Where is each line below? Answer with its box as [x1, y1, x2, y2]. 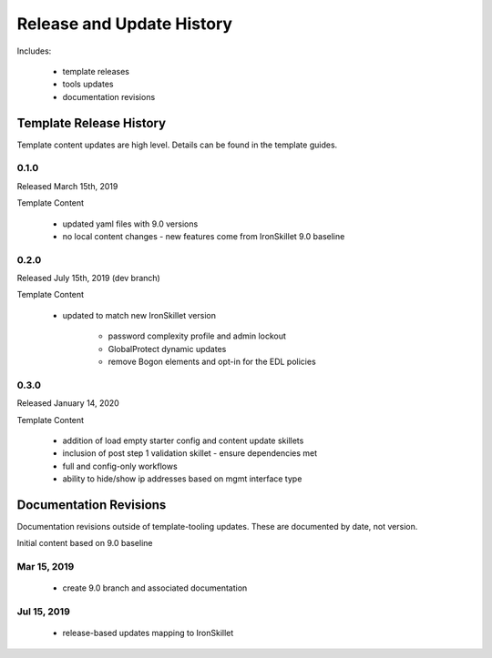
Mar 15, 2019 [16, 561, 75, 573]
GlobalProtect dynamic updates [108, 343, 227, 354]
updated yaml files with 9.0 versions [62, 218, 199, 229]
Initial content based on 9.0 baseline [16, 538, 153, 549]
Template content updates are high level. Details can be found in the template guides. [16, 139, 338, 150]
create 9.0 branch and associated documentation [62, 582, 248, 593]
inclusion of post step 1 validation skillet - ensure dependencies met [62, 448, 318, 459]
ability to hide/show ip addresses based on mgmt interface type [62, 473, 302, 484]
